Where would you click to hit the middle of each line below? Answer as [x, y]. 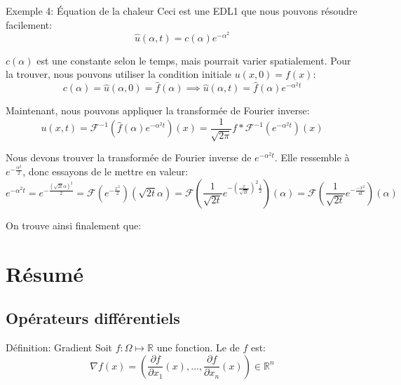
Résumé [45, 273]
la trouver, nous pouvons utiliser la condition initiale [119, 74]
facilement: [29, 24]
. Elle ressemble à [312, 157]
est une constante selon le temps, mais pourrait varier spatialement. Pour [194, 60]
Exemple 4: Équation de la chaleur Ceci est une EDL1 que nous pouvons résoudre [182, 11]
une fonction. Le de [198, 347]
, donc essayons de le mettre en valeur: [106, 171]
